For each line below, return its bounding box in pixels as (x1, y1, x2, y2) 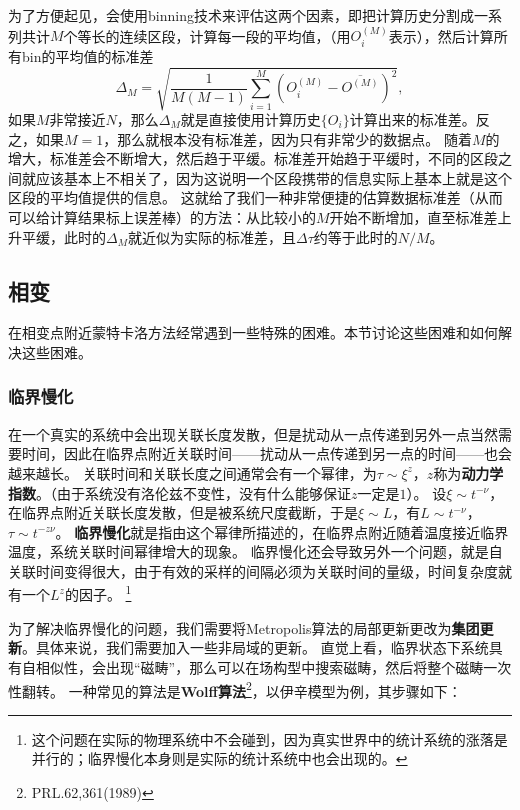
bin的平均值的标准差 (21, 45, 154, 66)
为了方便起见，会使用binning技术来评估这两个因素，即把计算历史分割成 (8, 5, 474, 25)
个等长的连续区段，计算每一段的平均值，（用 (63, 25, 351, 46)
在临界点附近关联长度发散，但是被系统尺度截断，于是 (8, 502, 358, 523)
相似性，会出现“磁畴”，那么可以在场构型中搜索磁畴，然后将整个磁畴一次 (35, 656, 512, 677)
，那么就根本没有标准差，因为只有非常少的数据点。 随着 (103, 128, 472, 149)
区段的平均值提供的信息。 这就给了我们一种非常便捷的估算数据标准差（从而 (8, 187, 503, 208)
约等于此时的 (313, 226, 398, 247)
